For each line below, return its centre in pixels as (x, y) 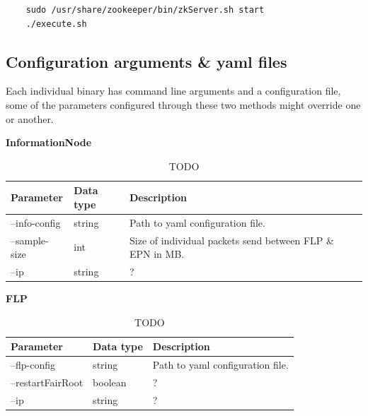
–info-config (36, 222)
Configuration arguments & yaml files (146, 61)
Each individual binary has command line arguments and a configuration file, (173, 91)
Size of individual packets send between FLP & (231, 240)
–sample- (30, 240)
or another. (30, 118)
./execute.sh (56, 24)
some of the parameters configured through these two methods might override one (183, 104)
